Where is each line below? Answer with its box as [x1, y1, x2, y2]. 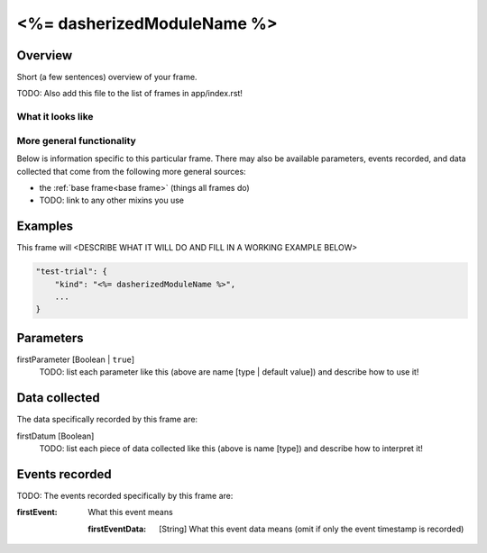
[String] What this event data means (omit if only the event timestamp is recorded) [159, 523, 464, 534]
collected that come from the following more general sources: [16, 166, 247, 177]
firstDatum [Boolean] [16, 431, 95, 441]
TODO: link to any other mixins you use [39, 195, 185, 206]
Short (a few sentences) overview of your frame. [16, 72, 198, 83]
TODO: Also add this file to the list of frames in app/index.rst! [16, 88, 243, 99]
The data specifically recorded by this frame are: [16, 414, 198, 425]
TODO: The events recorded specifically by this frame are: [16, 490, 234, 501]
